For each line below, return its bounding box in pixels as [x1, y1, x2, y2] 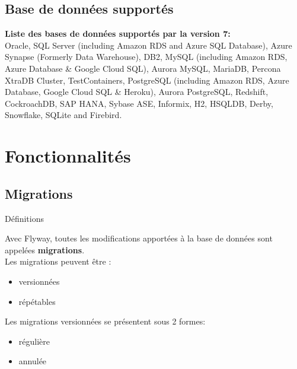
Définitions [5, 212, 44, 224]
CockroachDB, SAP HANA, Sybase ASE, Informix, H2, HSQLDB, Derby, [5, 97, 273, 109]
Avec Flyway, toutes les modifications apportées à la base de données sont [5, 232, 273, 244]
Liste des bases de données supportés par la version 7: [5, 27, 231, 40]
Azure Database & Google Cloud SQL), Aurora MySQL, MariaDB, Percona [5, 62, 281, 74]
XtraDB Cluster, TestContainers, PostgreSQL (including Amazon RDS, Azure [5, 74, 289, 86]
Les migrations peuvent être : [5, 255, 111, 268]
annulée [18, 355, 47, 367]
